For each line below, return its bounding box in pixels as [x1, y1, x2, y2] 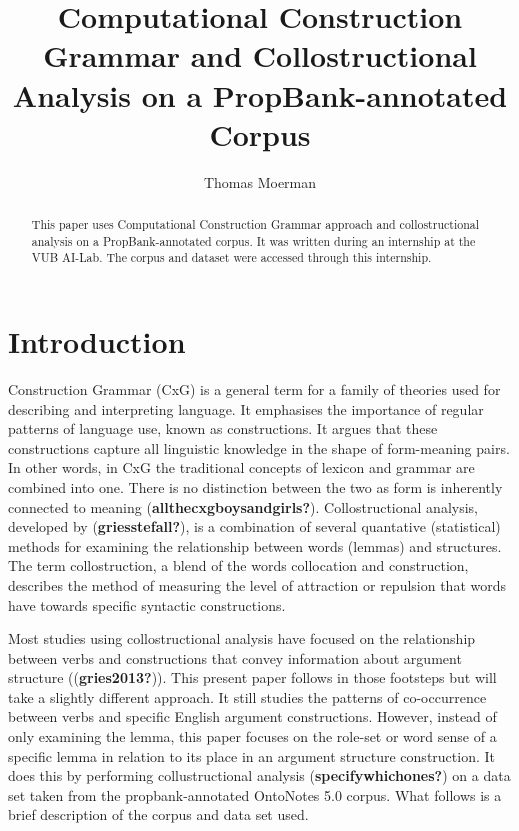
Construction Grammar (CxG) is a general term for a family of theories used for [8, 378, 501, 399]
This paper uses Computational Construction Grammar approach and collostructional [31, 216, 480, 233]
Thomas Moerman [203, 171, 317, 192]
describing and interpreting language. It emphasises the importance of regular [8, 398, 484, 419]
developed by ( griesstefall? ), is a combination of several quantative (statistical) [8, 516, 501, 537]
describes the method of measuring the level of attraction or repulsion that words [8, 574, 507, 595]
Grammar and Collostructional [43, 35, 477, 76]
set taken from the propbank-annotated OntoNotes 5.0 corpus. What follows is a [8, 784, 502, 805]
